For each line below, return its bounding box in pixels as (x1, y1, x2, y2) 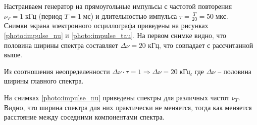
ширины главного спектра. (4, 76, 84, 86)
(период (39, 10, 62, 21)
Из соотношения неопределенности (4, 66, 110, 76)
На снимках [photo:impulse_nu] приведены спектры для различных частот (4, 92, 230, 102)
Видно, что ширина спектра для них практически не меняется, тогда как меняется (4, 102, 252, 112)
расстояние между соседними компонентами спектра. (4, 112, 165, 122)
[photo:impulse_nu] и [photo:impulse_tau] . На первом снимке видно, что (4, 30, 226, 41)
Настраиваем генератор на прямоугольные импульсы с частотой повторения (4, 1, 232, 11)
